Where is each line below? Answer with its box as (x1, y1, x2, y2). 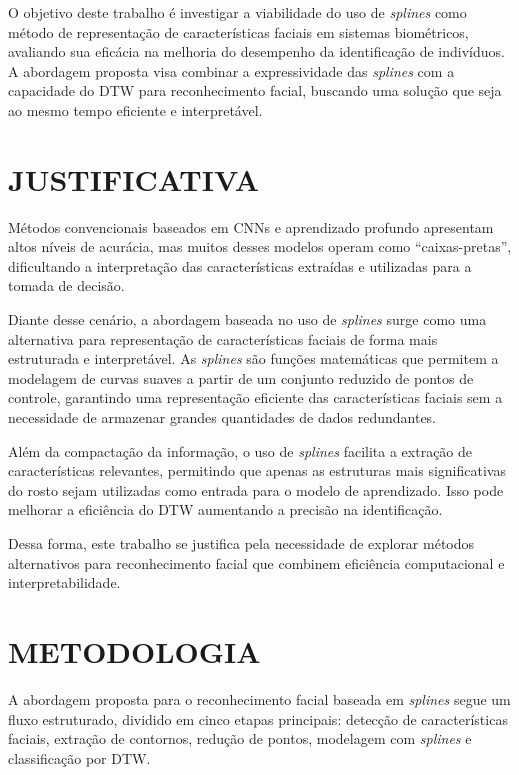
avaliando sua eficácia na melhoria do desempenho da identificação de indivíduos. (8, 41, 505, 62)
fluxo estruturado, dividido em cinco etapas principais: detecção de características (8, 708, 508, 729)
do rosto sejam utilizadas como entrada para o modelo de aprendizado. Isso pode (8, 479, 504, 500)
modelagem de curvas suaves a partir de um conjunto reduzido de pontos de (8, 367, 474, 388)
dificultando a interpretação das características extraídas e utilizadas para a (8, 255, 472, 276)
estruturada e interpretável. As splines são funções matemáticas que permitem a (8, 348, 499, 369)
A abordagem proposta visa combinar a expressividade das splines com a (8, 60, 455, 81)
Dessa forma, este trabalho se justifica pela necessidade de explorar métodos (8, 533, 475, 553)
